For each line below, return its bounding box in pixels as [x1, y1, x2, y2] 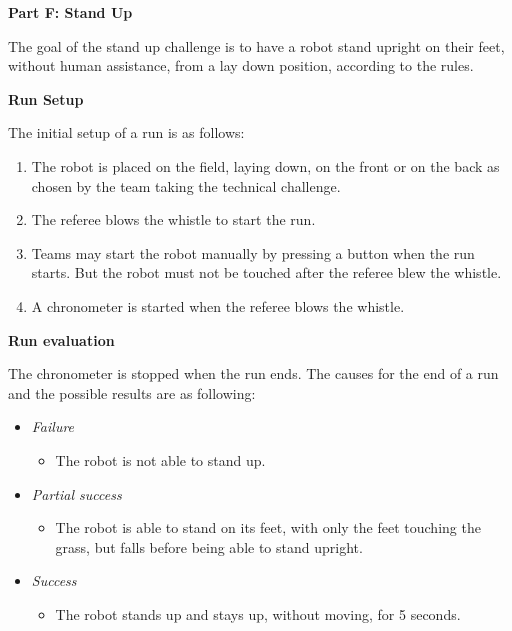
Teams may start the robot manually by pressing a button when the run [31, 242, 475, 263]
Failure [31, 416, 75, 437]
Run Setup [8, 88, 84, 109]
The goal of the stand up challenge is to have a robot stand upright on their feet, [8, 35, 505, 56]
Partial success [31, 483, 122, 504]
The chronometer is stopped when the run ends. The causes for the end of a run [8, 363, 499, 384]
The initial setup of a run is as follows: [8, 122, 245, 143]
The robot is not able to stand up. [55, 449, 266, 470]
